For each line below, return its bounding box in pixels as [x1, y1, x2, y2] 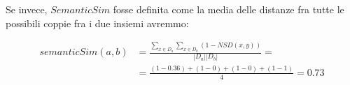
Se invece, [6, 2, 48, 16]
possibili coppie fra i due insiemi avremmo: [6, 15, 189, 30]
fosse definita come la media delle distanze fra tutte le [113, 2, 344, 16]
